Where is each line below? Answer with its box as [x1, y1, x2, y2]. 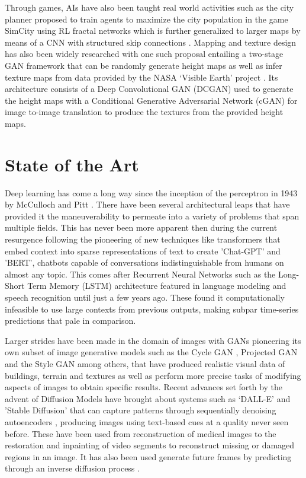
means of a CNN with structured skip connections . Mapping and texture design [5, 36, 297, 48]
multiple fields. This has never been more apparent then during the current [5, 221, 278, 234]
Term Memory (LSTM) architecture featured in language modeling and [27, 279, 286, 292]
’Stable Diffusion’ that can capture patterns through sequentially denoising [5, 404, 276, 416]
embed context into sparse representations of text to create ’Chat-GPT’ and [5, 244, 281, 257]
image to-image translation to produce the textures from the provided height [5, 106, 284, 118]
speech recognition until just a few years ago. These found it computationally [5, 291, 285, 303]
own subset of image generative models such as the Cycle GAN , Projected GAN [5, 346, 298, 358]
